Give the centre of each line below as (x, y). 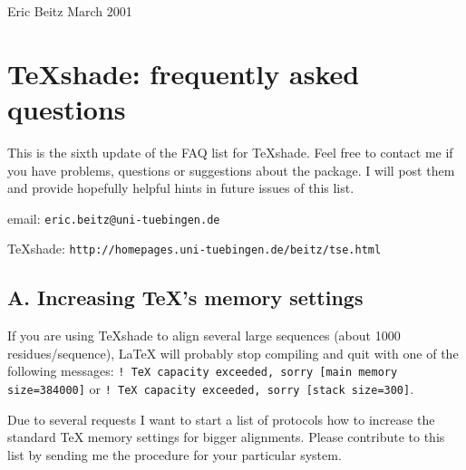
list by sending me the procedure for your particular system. (175, 454)
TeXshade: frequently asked (184, 73)
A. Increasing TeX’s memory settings (185, 297)
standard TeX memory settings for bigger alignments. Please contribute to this (226, 437)
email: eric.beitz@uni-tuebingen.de (114, 218)
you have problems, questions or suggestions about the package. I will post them (231, 170)
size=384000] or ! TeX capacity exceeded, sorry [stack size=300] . (211, 389)
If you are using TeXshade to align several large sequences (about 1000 (204, 336)
